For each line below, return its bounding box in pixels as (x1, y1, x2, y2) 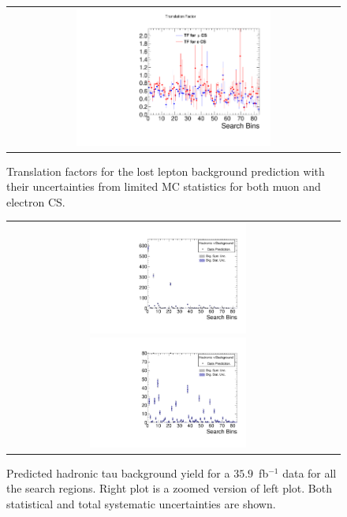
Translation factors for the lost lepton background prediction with (6, 162, 325, 179)
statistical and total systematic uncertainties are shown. (6, 495, 276, 511)
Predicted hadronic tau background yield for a (6, 464, 230, 481)
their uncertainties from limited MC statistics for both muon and (6, 178, 321, 195)
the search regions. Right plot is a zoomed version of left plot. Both (6, 480, 333, 497)
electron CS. (6, 193, 65, 210)
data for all (282, 464, 337, 481)
